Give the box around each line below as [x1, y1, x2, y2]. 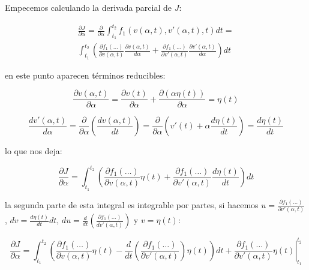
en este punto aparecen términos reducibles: [5, 68, 166, 81]
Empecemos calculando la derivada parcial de [5, 1, 172, 13]
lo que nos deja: [5, 145, 62, 157]
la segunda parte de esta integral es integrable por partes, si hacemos [5, 198, 259, 211]
